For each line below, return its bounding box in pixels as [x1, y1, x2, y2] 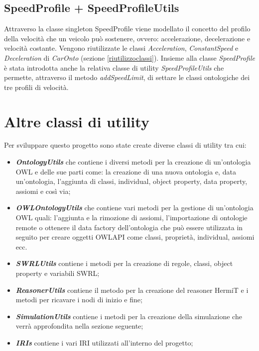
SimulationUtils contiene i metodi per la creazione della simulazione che [15, 311, 242, 321]
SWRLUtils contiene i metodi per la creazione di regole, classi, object [15, 258, 233, 268]
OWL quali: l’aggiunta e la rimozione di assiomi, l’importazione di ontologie [15, 212, 248, 223]
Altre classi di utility [4, 111, 149, 131]
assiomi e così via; [15, 185, 71, 196]
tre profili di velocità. [4, 82, 69, 92]
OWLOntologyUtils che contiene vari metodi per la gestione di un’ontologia [15, 202, 254, 213]
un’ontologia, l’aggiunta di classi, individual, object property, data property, [15, 176, 248, 186]
